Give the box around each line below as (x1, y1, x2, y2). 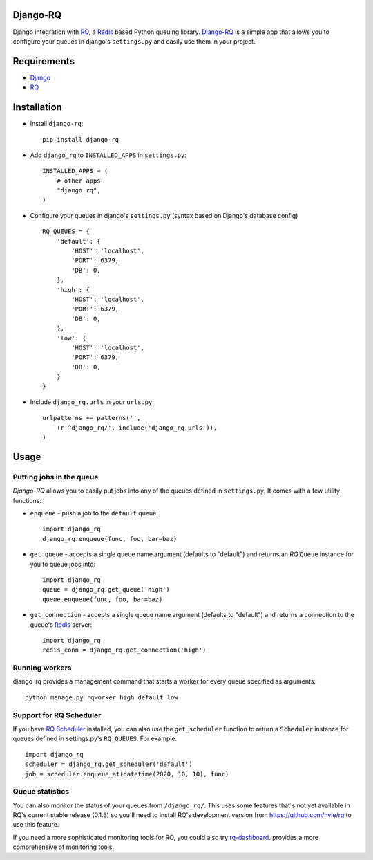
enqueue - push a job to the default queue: (30, 509, 159, 517)
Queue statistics (12, 787, 69, 796)
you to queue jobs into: (30, 560, 96, 568)
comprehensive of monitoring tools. (12, 843, 114, 851)
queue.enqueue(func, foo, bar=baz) (42, 595, 163, 603)
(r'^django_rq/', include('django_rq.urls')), (56, 423, 218, 432)
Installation (12, 101, 62, 113)
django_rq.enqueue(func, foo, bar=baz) (42, 535, 178, 542)
